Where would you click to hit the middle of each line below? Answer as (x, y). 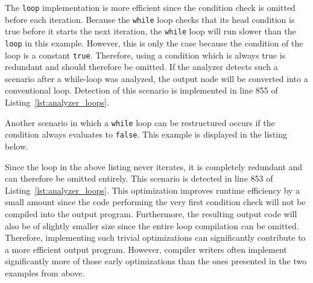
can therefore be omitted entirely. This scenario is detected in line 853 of (139, 178)
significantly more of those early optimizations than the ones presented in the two (156, 261)
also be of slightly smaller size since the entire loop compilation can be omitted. (152, 225)
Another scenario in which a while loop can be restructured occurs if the (140, 122)
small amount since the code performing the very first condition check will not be (155, 202)
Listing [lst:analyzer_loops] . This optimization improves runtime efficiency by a (153, 190)
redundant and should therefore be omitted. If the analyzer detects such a (141, 67)
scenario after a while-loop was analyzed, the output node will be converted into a (156, 78)
